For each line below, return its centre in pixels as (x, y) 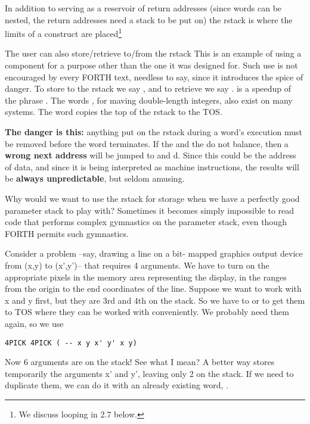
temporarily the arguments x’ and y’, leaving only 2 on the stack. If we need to (149, 373)
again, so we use (34, 323)
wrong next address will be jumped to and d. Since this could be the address (151, 155)
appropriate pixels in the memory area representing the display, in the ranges (146, 277)
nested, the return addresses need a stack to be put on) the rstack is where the (149, 19)
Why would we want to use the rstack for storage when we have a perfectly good (152, 198)
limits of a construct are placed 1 (63, 32)
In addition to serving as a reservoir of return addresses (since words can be (143, 8)
